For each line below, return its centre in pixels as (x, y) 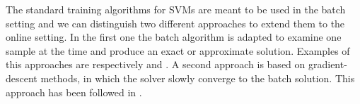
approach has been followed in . (74, 92)
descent (22, 78)
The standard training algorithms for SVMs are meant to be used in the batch (176, 9)
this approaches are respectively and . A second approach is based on (156, 64)
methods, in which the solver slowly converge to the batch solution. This (198, 78)
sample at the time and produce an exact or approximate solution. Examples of (178, 50)
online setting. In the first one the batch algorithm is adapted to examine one (174, 37)
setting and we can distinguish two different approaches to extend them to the (175, 23)
